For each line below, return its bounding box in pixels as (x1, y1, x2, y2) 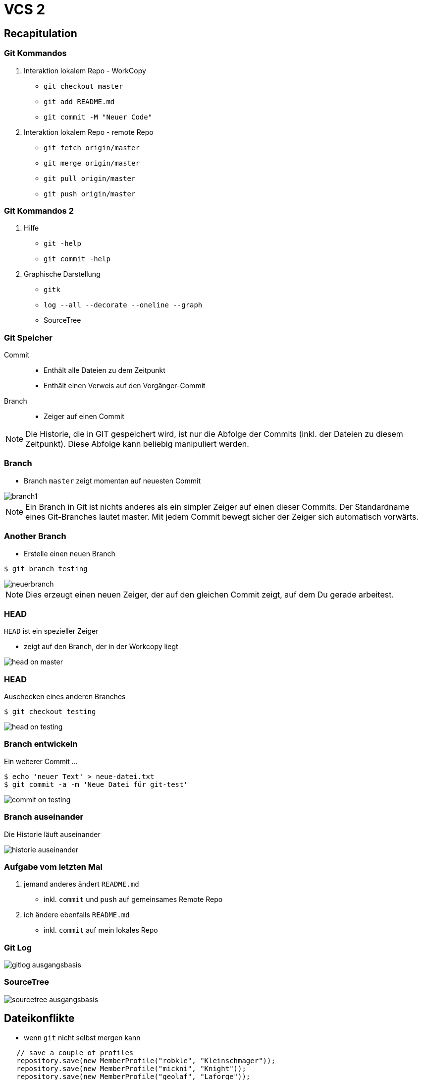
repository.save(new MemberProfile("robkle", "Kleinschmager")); (16, 1056, 275, 1065)
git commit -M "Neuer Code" (44, 113, 153, 121)
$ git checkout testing (4, 708, 96, 716)
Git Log (4, 942, 32, 953)
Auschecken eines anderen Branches (4, 692, 126, 701)
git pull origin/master (44, 174, 136, 182)
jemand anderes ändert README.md (24, 880, 139, 889)
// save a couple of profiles (16, 1048, 134, 1057)
